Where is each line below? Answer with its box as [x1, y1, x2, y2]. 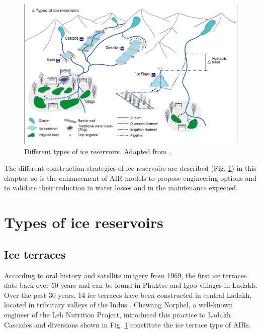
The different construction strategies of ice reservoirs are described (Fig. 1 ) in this [4, 163, 256, 173]
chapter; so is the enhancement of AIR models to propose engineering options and [4, 172, 256, 183]
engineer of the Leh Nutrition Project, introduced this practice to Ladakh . [4, 309, 235, 319]
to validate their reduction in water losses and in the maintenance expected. [4, 182, 238, 193]
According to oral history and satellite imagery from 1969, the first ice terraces [4, 270, 247, 280]
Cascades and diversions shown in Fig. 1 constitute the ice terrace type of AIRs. [4, 319, 251, 329]
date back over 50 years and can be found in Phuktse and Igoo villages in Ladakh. [4, 280, 257, 290]
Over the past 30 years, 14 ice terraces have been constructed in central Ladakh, [4, 289, 252, 300]
